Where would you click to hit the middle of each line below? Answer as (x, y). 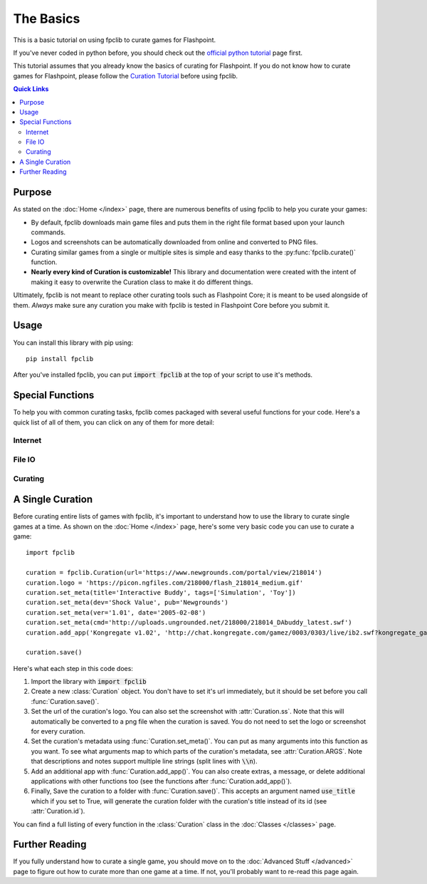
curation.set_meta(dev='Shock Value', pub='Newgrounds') (127, 603)
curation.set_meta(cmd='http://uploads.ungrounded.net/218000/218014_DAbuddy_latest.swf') (189, 623)
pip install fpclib (60, 359)
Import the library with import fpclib (89, 682)
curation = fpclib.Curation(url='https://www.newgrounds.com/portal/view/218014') (174, 573)
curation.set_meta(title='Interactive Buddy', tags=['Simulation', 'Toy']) (161, 592)
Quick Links (31, 89)
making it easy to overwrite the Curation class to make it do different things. (142, 282)
